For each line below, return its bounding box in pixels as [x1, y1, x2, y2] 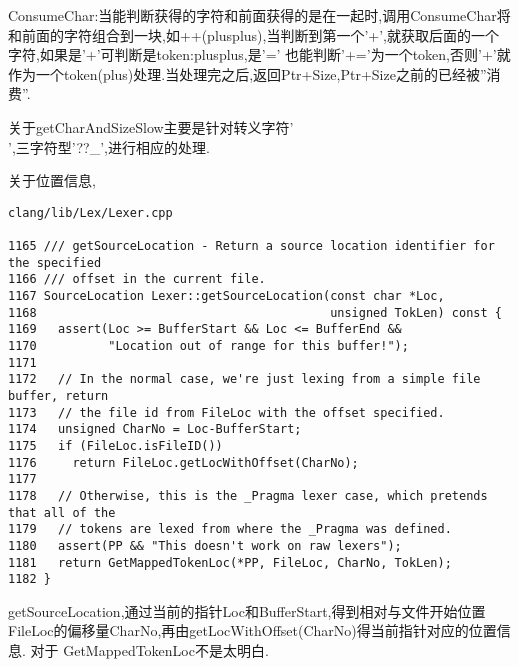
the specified [8, 255, 102, 270]
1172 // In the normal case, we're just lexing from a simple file [8, 372, 481, 387]
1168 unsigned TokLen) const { [8, 305, 502, 320]
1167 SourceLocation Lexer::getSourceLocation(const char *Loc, [8, 289, 445, 304]
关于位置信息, [8, 170, 96, 191]
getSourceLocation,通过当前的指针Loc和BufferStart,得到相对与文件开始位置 [8, 600, 486, 621]
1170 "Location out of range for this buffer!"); [8, 339, 409, 353]
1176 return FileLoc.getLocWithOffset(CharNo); [8, 455, 359, 470]
